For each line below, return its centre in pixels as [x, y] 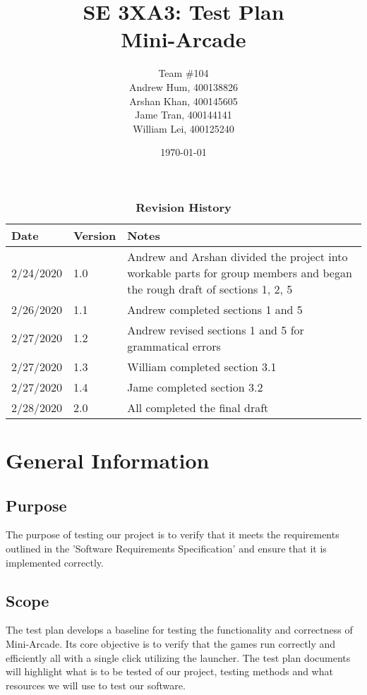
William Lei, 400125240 [183, 128]
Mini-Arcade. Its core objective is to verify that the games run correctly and [171, 644]
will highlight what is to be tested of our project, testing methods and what [169, 671]
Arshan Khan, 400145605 [183, 101]
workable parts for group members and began [240, 272]
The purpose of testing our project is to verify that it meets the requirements [173, 534]
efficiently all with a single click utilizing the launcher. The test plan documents [178, 657]
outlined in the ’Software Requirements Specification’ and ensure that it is [166, 549]
